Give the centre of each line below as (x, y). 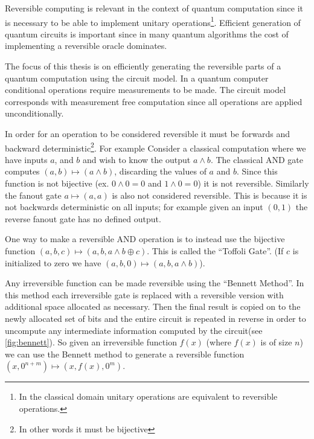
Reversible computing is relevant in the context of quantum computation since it (154, 8)
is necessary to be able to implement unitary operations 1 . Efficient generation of (153, 21)
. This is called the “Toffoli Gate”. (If (215, 251)
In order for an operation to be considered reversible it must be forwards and (148, 133)
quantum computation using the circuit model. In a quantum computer (137, 78)
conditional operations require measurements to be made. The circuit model (146, 90)
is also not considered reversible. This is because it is (210, 195)
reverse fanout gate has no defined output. (83, 218)
